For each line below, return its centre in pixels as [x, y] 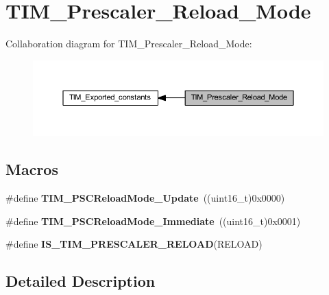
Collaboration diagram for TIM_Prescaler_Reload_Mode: [129, 44]
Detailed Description [81, 281]
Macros [32, 169]
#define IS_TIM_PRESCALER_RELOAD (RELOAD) [134, 244]
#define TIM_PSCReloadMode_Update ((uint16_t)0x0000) [145, 198]
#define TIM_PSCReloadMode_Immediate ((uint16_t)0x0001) [153, 221]
